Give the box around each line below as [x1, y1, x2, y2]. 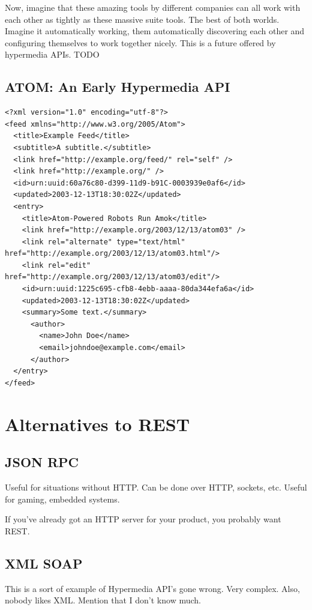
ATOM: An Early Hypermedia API [5, 77, 230, 96]
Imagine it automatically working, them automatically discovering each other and [5, 25, 305, 37]
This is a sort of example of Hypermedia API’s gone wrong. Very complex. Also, [5, 582, 300, 594]
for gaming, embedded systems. [5, 492, 120, 505]
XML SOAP [5, 554, 83, 572]
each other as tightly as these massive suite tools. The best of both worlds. [5, 13, 280, 25]
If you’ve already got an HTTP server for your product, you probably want [5, 513, 281, 525]
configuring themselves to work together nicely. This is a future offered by [5, 36, 276, 49]
